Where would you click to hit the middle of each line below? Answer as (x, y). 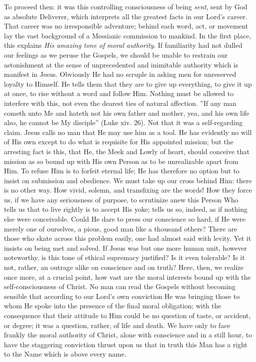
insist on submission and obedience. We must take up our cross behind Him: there (128, 180)
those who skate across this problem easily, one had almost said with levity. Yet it (128, 238)
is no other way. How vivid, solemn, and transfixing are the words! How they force (128, 190)
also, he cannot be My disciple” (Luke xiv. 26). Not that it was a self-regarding (123, 122)
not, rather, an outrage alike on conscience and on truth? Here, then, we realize (124, 267)
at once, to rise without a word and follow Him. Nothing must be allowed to (119, 93)
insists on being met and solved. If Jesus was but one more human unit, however (126, 247)
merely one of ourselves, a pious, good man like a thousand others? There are (121, 228)
